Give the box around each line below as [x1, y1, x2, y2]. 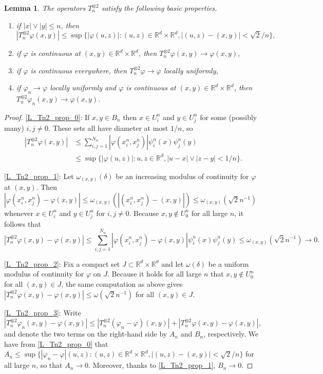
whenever [4, 207, 33, 218]
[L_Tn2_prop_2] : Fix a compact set [4, 258, 120, 269]
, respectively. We [203, 328, 259, 339]
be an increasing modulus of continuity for [116, 170, 249, 181]
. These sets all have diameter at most [48, 122, 168, 133]
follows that [4, 218, 41, 229]
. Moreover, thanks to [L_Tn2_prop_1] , [88, 360, 216, 370]
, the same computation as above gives [61, 279, 183, 289]
